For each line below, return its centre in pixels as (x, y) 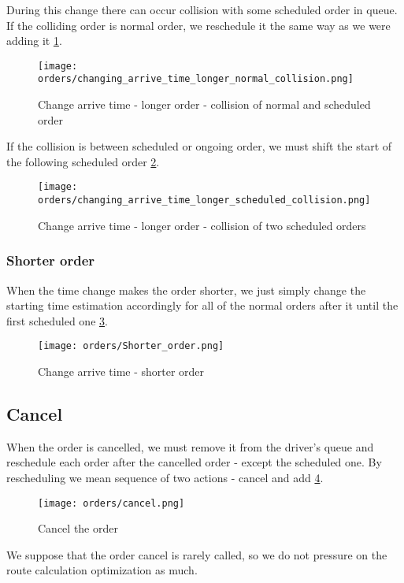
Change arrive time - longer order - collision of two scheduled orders (202, 225)
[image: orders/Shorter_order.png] (131, 346)
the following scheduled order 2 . (83, 161)
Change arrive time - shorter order (121, 371)
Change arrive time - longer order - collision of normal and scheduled (204, 104)
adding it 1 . (34, 41)
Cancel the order (78, 528)
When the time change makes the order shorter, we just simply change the (186, 290)
